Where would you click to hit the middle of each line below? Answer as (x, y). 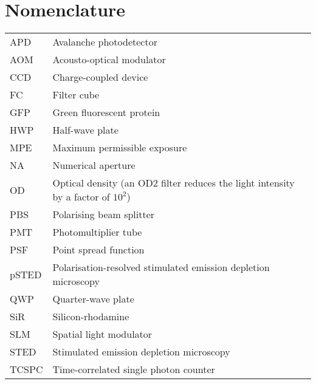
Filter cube (76, 95)
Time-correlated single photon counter (134, 369)
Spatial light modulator (102, 334)
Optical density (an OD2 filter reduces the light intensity (173, 183)
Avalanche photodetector (105, 42)
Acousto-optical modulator (109, 60)
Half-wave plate (85, 130)
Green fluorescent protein (106, 112)
